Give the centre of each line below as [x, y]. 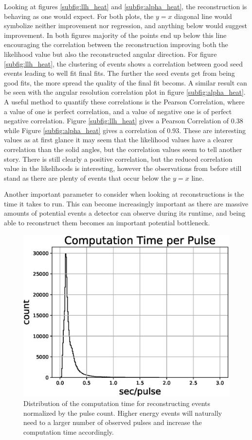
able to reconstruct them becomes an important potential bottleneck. [107, 223]
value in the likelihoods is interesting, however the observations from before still [123, 168]
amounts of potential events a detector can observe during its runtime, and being [125, 213]
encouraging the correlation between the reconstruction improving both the [116, 44]
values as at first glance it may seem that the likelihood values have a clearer [118, 140]
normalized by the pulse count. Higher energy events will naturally [123, 413]
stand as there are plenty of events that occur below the [87, 178]
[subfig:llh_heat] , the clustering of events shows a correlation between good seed [123, 63]
